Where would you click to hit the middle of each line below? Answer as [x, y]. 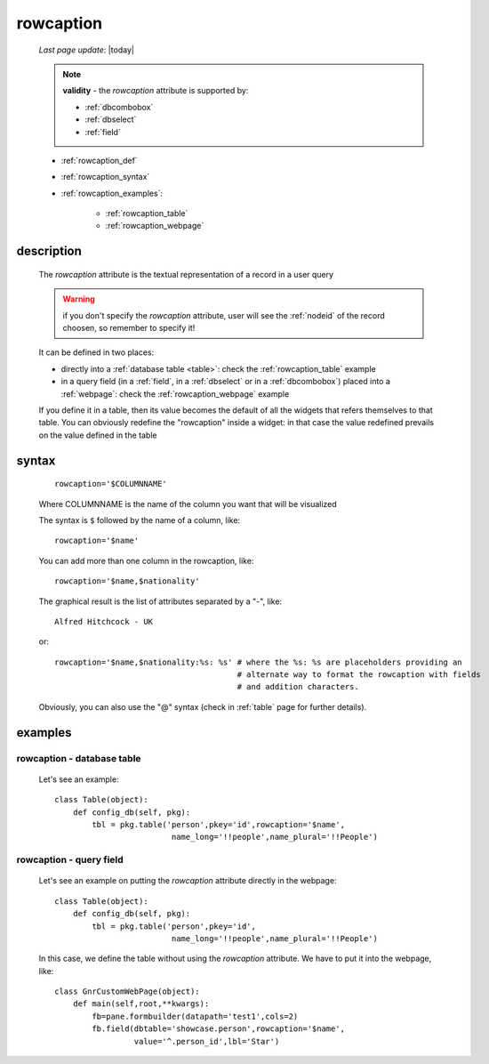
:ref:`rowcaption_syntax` [105, 177]
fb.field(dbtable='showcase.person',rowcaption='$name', [219, 1029]
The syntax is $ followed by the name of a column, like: [139, 520]
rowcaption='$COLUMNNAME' [111, 484]
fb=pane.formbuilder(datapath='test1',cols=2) [195, 1016]
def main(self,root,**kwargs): [141, 1004]
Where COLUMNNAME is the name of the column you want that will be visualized [188, 504]
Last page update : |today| [87, 50]
